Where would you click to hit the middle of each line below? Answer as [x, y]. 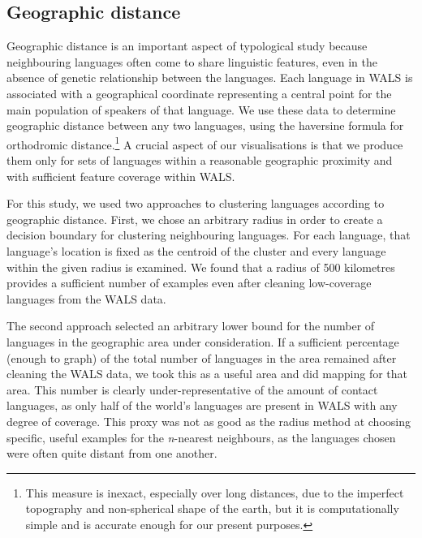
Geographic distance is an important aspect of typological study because [187, 46]
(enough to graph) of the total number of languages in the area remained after [202, 357]
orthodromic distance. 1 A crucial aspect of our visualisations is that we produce [205, 143]
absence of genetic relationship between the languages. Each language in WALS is [210, 77]
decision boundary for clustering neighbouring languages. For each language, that [209, 235]
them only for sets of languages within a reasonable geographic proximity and [200, 160]
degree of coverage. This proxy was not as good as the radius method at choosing [209, 421]
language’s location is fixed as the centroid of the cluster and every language [196, 250]
